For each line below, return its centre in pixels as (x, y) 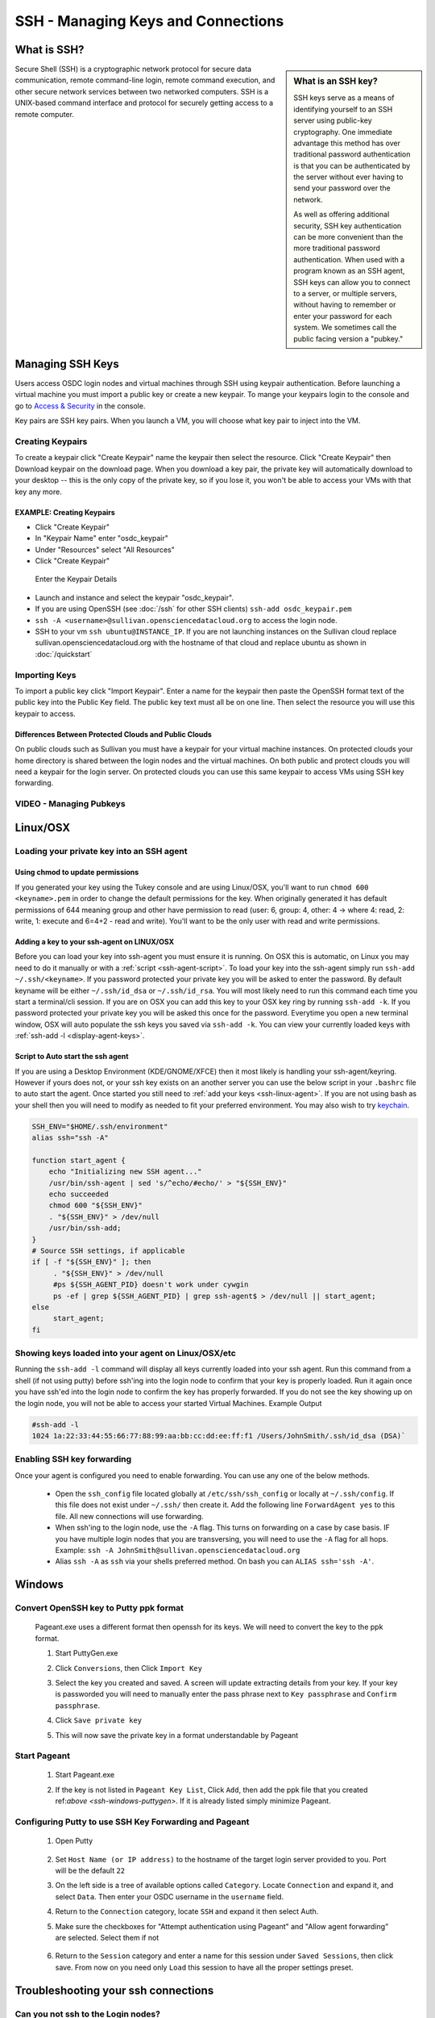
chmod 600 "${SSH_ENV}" (95, 1206)
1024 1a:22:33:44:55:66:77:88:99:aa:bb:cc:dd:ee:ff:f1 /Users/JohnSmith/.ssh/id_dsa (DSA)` (219, 1436)
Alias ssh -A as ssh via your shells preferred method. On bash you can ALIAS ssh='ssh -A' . (215, 1561)
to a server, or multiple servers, (346, 293)
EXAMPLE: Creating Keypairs (65, 512)
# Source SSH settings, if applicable (108, 1250)
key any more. (38, 492)
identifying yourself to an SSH (343, 109)
